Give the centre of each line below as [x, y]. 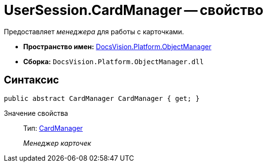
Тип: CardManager [53, 128]
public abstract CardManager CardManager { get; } [102, 98]
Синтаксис [31, 80]
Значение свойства [36, 113]
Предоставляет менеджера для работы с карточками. [94, 31]
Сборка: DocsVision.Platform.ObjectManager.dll [114, 61]
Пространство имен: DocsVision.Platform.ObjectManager [117, 46]
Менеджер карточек [57, 143]
